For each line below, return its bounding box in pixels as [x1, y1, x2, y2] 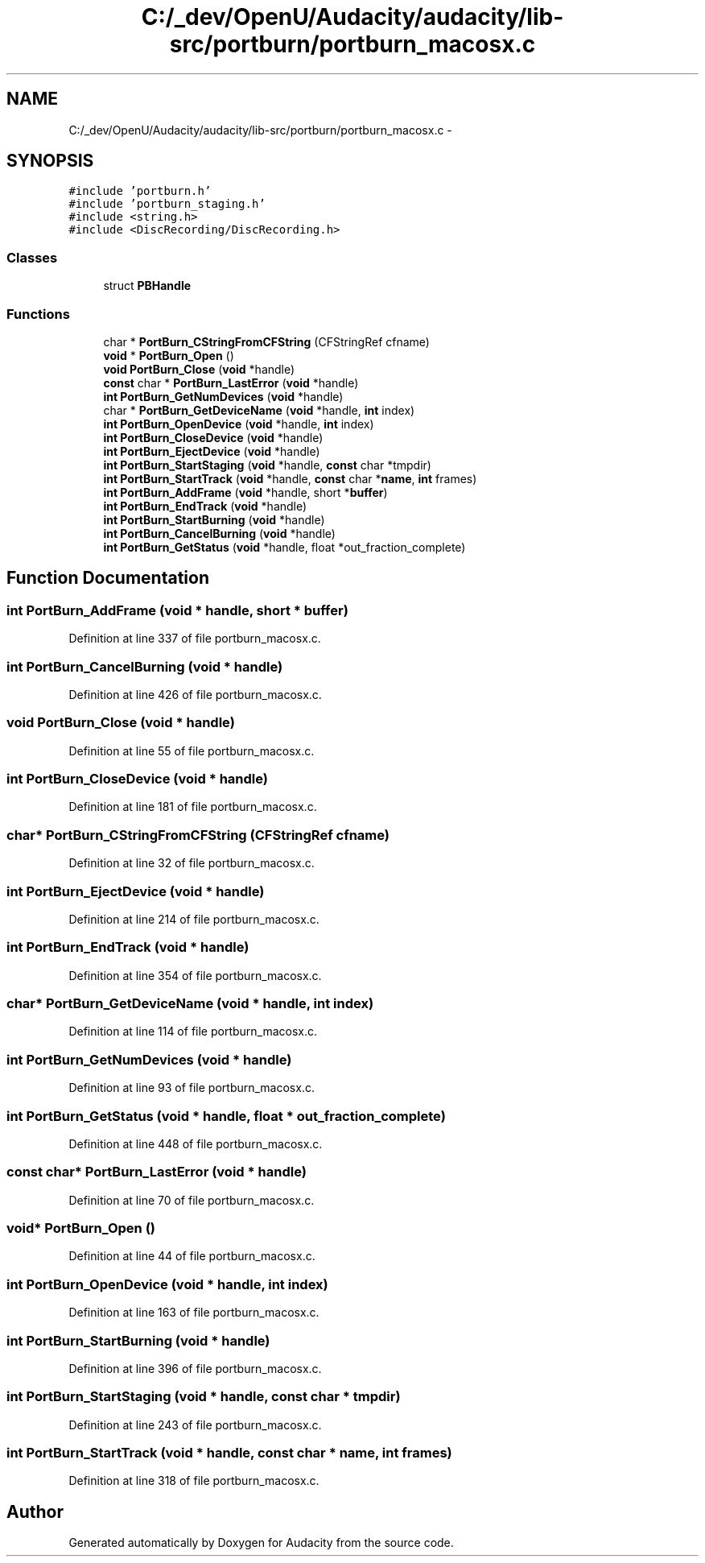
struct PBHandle [103, 279, 192, 293]
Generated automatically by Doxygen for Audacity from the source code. [68, 1536, 454, 1550]
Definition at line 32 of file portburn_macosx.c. [68, 856, 315, 870]
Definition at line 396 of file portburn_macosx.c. [68, 1361, 322, 1375]
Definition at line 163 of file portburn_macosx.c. [68, 1305, 320, 1320]
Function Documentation [6, 568, 209, 589]
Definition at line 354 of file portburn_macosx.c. [68, 968, 322, 982]
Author [6, 1501, 64, 1522]
